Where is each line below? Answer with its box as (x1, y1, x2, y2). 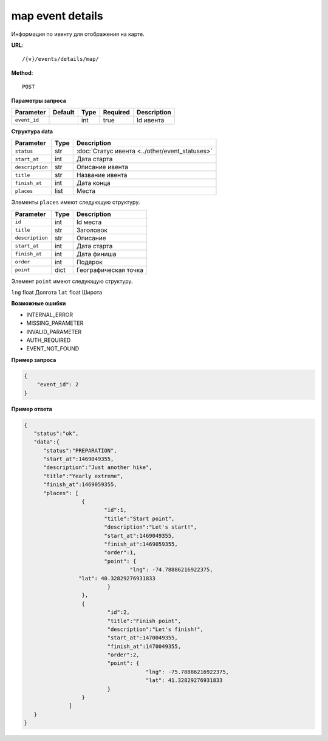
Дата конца (76, 179, 111, 187)
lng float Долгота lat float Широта (11, 289, 103, 296)
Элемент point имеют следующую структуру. (11, 277, 133, 285)
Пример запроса (11, 356, 56, 363)
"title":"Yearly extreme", (43, 472, 124, 479)
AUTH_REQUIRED (26, 336, 71, 344)
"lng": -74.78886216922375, (129, 566, 213, 573)
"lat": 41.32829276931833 (145, 677, 223, 684)
